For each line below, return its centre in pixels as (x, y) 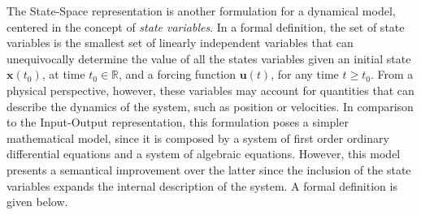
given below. (37, 202)
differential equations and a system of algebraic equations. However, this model (204, 154)
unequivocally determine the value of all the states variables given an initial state (209, 58)
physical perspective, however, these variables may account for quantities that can (210, 90)
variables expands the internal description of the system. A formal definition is (202, 185)
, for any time (305, 74)
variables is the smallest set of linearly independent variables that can (180, 43)
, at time (63, 74)
